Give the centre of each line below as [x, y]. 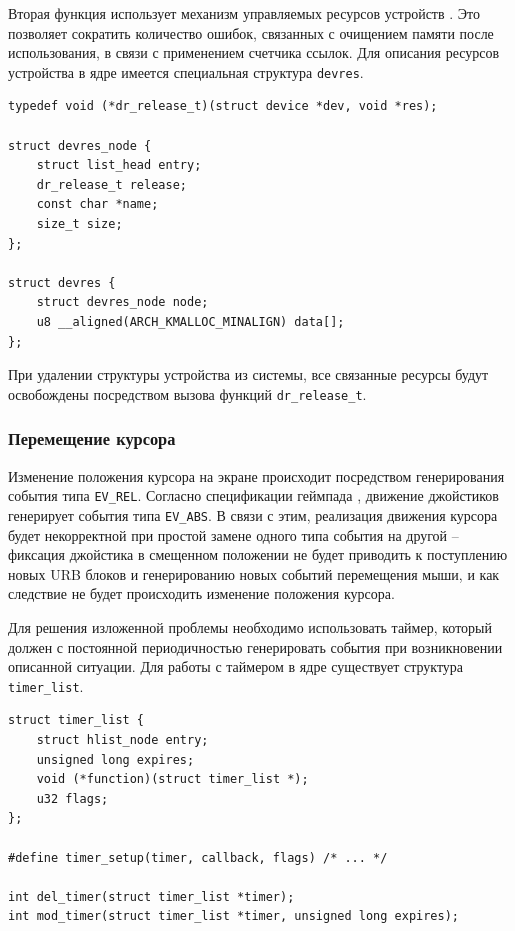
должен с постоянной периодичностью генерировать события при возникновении [255, 646]
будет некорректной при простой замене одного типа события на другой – [233, 534]
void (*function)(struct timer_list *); [172, 779]
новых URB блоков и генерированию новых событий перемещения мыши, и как [254, 573]
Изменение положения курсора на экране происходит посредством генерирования [256, 475]
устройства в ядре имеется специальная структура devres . [186, 71]
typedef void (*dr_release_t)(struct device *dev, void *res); [223, 106]
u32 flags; [72, 798]
